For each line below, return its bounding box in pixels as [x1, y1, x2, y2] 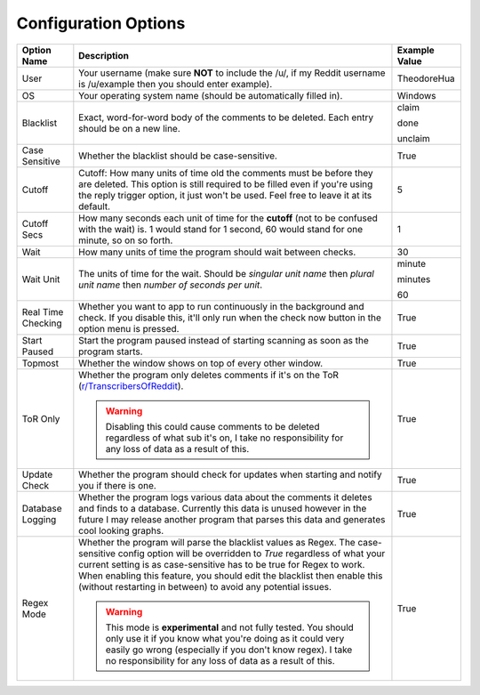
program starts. [78, 345, 143, 358]
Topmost [21, 357, 60, 369]
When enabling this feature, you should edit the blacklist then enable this [78, 570, 383, 582]
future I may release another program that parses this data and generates [78, 513, 386, 525]
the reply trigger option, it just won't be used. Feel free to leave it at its [78, 189, 372, 201]
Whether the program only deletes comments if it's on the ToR [78, 368, 340, 381]
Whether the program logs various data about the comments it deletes [78, 490, 372, 503]
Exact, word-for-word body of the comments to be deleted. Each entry [78, 111, 373, 124]
